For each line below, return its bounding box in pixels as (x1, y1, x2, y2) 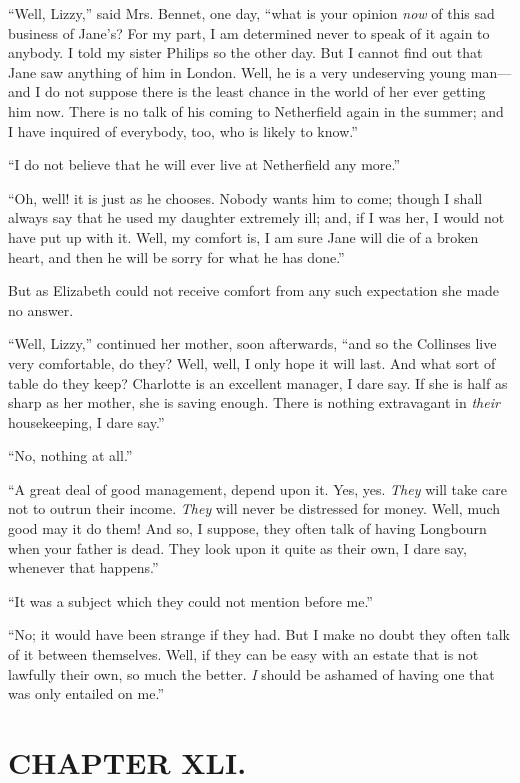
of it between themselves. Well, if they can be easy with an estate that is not (8, 644, 479, 665)
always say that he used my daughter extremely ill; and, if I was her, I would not (8, 207, 505, 228)
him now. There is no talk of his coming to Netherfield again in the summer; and (8, 100, 504, 121)
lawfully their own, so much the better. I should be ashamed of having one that (8, 663, 495, 684)
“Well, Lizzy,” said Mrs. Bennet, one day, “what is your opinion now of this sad (8, 3, 495, 23)
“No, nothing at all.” (8, 445, 133, 466)
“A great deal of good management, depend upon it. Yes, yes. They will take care (8, 478, 507, 499)
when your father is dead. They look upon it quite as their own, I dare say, (8, 537, 467, 558)
